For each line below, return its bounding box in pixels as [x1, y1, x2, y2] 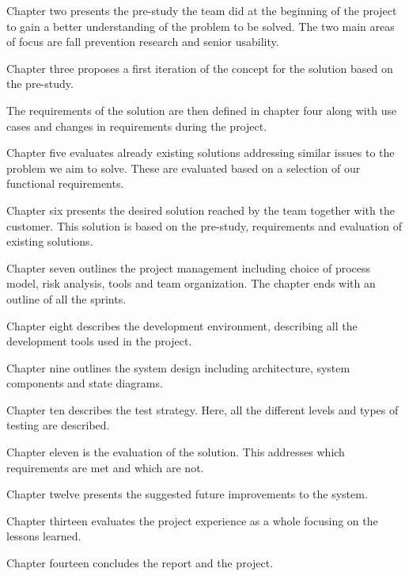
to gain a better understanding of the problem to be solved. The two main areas [6, 17, 395, 34]
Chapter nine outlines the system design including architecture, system [6, 359, 350, 376]
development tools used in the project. [6, 333, 192, 349]
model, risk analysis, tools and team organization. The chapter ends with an [6, 275, 376, 292]
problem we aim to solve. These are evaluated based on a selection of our [6, 159, 361, 176]
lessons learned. [6, 528, 81, 544]
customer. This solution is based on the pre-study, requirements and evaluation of [6, 217, 403, 234]
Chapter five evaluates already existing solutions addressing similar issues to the [6, 144, 395, 161]
